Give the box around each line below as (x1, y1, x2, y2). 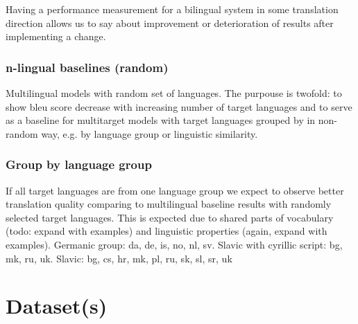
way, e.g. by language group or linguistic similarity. (41, 126, 258, 141)
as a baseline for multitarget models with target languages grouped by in (6, 113, 316, 127)
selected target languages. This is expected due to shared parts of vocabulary (6, 210, 334, 224)
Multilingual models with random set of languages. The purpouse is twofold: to (6, 86, 342, 100)
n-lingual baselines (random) (6, 58, 169, 75)
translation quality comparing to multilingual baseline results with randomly (6, 197, 332, 211)
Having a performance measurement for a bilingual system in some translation (6, 2, 339, 16)
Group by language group (6, 156, 152, 173)
